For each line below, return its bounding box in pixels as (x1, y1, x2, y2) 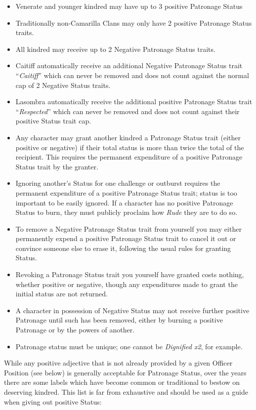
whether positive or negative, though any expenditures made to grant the (15, 279, 238, 289)
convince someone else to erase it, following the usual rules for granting (15, 243, 231, 253)
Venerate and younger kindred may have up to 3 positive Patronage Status (15, 1, 243, 11)
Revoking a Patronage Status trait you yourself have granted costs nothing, (15, 269, 244, 280)
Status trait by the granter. (15, 161, 98, 171)
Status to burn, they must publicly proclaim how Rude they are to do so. (15, 207, 238, 217)
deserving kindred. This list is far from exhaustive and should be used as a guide (4, 387, 248, 397)
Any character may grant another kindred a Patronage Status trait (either (15, 132, 241, 142)
